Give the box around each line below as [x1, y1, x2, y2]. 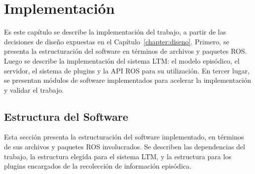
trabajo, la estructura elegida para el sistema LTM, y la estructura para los [4, 151, 231, 161]
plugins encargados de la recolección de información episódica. [4, 161, 191, 171]
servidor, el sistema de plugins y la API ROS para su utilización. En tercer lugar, [4, 65, 250, 75]
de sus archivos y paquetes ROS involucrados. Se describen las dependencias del [4, 141, 245, 152]
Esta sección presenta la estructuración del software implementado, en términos [4, 132, 244, 142]
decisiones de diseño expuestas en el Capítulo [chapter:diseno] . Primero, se [4, 36, 229, 46]
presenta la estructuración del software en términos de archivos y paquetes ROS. [4, 46, 247, 56]
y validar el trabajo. [4, 84, 64, 95]
